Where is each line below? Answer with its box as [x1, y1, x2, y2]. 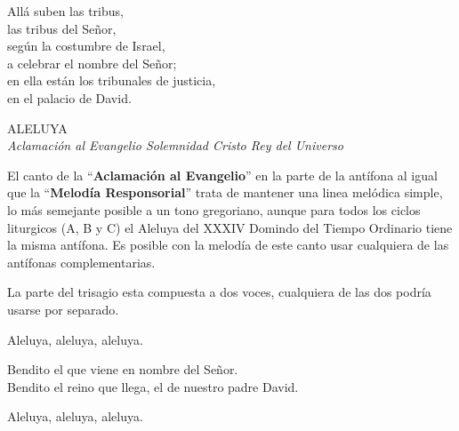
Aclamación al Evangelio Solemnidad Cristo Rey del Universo [7, 136, 343, 155]
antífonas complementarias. [7, 252, 156, 271]
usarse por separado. [7, 299, 119, 318]
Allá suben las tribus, [7, 2, 124, 20]
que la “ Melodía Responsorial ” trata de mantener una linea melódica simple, [7, 183, 443, 202]
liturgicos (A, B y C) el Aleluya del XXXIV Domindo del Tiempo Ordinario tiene [7, 218, 453, 236]
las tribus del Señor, [7, 19, 117, 37]
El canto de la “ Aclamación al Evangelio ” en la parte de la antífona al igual [7, 165, 438, 184]
